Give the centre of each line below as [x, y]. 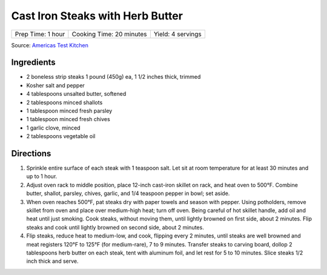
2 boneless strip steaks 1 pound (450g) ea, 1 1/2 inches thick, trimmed [114, 77]
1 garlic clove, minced [54, 128]
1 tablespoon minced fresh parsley [69, 111]
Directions [31, 154]
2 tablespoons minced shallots [64, 102]
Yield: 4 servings [178, 34]
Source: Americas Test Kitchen [50, 45]
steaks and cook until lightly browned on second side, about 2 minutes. [115, 227]
